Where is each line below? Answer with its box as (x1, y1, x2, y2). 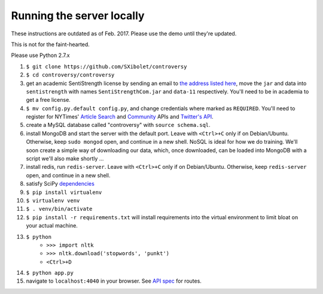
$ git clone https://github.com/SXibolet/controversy (26, 63, 187, 70)
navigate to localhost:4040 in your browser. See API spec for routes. (26, 277, 202, 284)
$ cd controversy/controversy (26, 72, 115, 78)
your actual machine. (26, 222, 78, 229)
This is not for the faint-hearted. (11, 41, 90, 48)
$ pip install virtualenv (26, 189, 102, 196)
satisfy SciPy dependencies (26, 180, 95, 187)
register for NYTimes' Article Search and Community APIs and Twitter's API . (26, 113, 214, 120)
